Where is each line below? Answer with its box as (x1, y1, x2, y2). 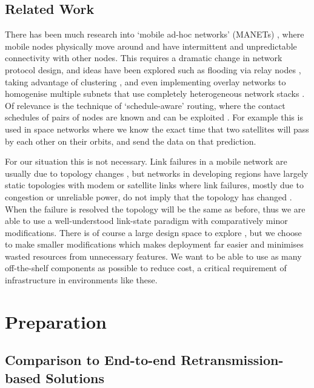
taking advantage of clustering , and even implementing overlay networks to (5, 75, 286, 88)
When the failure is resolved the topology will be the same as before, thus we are (5, 202, 306, 215)
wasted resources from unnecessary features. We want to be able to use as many (5, 249, 302, 262)
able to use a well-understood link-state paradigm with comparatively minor (5, 214, 288, 227)
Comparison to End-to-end (5, 350, 176, 369)
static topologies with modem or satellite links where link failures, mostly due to (5, 179, 304, 191)
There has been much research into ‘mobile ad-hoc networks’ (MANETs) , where (5, 28, 304, 41)
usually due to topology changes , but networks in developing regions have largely (5, 166, 309, 179)
